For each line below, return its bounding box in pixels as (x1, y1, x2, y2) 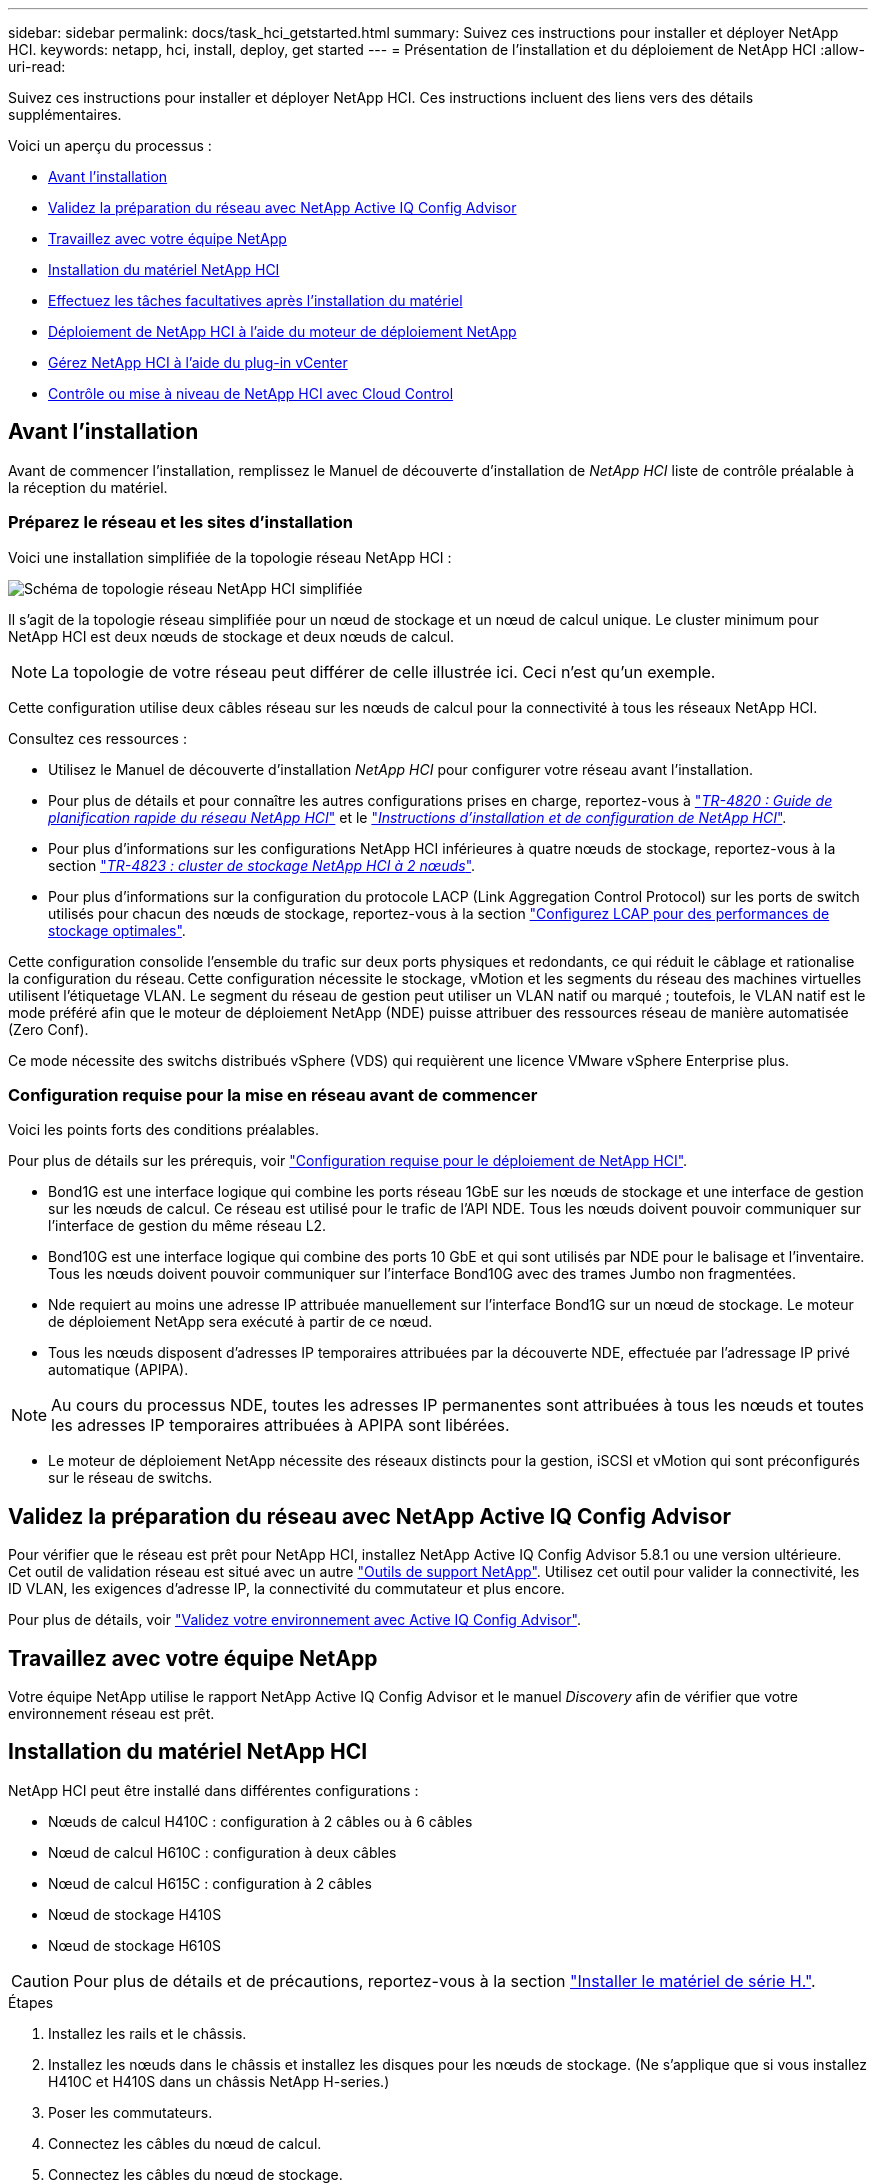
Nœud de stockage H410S (48, 1905, 222, 1923)
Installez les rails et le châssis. (48, 2024, 247, 2042)
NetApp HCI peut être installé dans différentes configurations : (8, 1781, 419, 1799)
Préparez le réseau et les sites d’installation (8, 512, 353, 533)
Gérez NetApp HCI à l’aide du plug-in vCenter (48, 354, 348, 371)
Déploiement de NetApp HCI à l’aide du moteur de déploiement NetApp (48, 323, 517, 340)
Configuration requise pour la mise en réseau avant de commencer (8, 1084, 538, 1105)
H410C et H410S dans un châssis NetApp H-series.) (48, 2072, 390, 2090)
